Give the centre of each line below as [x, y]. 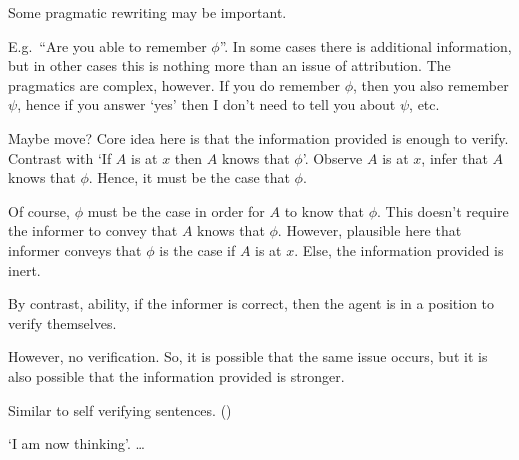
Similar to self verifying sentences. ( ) [120, 409]
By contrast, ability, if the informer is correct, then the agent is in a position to [251, 303]
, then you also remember [430, 84]
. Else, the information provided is [399, 249]
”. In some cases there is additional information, [365, 45]
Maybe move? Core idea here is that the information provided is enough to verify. [258, 137]
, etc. [424, 104]
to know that [324, 210]
